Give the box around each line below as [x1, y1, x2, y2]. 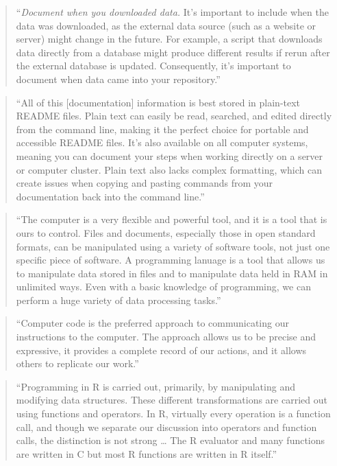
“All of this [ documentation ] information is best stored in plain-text [16, 95, 301, 109]
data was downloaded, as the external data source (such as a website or [16, 18, 316, 32]
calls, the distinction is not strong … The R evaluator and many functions [16, 433, 325, 447]
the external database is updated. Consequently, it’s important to [16, 58, 291, 73]
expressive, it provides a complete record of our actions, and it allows [16, 342, 307, 357]
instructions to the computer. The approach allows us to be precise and [16, 329, 316, 344]
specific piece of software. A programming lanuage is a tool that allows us [16, 253, 325, 267]
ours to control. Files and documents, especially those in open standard [16, 225, 316, 240]
